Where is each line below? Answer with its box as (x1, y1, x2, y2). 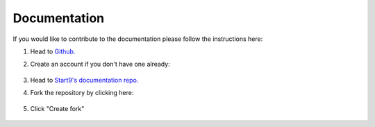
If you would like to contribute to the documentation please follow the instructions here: (12, 35, 263, 43)
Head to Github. (30, 47, 76, 56)
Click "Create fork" (30, 104, 85, 112)
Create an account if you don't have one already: (30, 60, 170, 69)
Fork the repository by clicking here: (30, 89, 134, 97)
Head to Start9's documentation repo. (30, 76, 139, 84)
